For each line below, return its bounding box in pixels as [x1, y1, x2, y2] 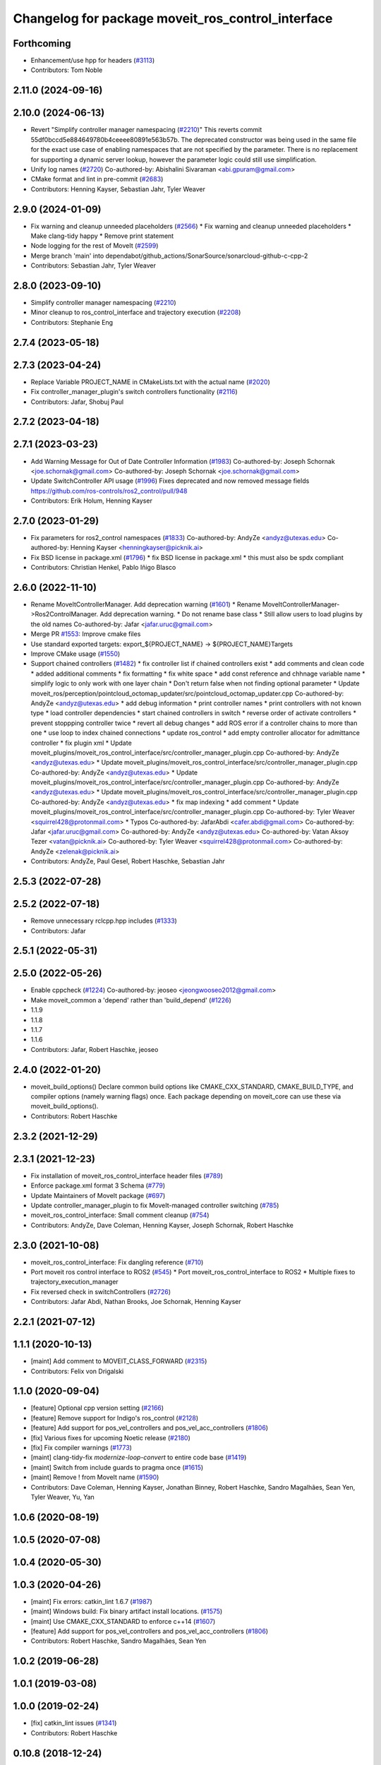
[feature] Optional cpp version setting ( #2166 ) [30, 1404, 164, 1412]
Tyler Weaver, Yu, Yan [30, 1492, 95, 1501]
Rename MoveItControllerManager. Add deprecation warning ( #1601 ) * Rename [30, 600, 261, 609]
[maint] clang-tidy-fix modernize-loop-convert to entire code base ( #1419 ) [30, 1453, 247, 1461]
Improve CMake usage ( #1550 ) [30, 650, 121, 658]
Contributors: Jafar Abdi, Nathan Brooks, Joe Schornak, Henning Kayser [30, 1298, 241, 1306]
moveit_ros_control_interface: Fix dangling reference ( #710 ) [30, 1257, 204, 1267]
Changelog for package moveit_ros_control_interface [13, 11, 333, 26]
